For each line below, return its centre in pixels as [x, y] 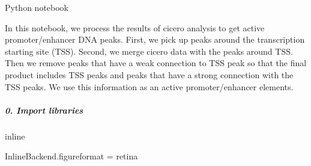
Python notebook [37, 7]
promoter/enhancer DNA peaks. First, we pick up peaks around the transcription [155, 39]
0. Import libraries [44, 110]
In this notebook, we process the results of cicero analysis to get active [135, 27]
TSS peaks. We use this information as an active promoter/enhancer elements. [149, 86]
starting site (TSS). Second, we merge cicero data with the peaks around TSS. [149, 51]
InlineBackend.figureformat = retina [71, 156]
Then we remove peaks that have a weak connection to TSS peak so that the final [156, 63]
